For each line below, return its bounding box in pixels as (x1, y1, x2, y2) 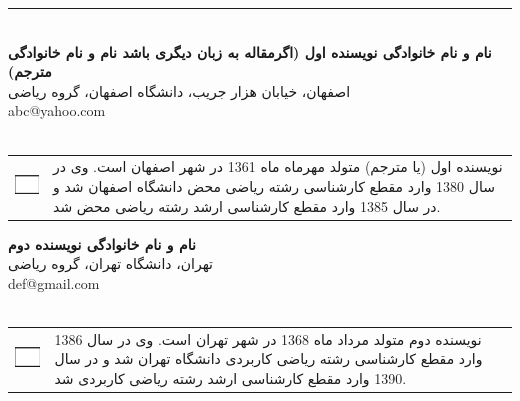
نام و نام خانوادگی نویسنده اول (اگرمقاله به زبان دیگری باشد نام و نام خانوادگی (8, 41, 492, 62)
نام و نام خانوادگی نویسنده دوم (8, 233, 196, 254)
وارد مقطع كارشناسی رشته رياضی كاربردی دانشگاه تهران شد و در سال (54, 348, 483, 369)
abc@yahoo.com (8, 100, 106, 121)
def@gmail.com (8, 272, 100, 293)
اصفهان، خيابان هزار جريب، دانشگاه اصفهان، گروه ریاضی (8, 80, 351, 101)
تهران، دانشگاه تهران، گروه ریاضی (8, 253, 213, 274)
